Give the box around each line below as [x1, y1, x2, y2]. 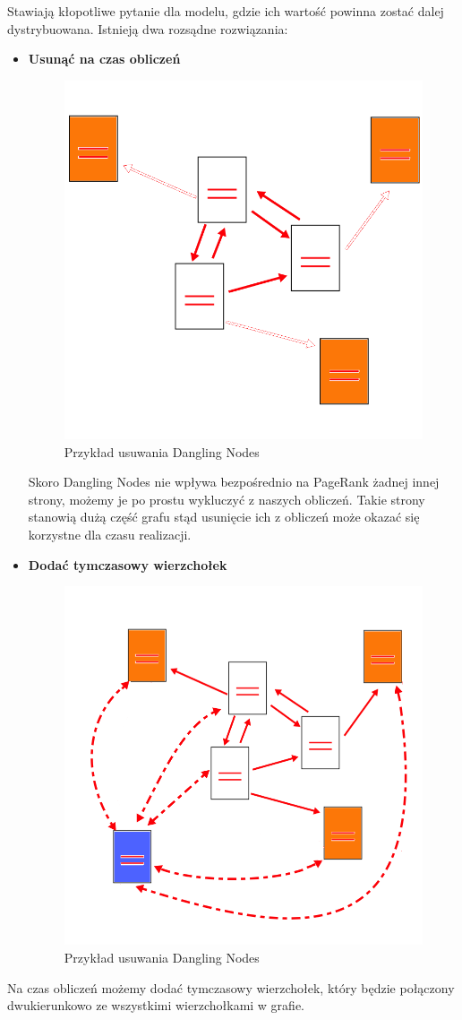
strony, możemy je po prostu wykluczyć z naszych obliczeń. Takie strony [28, 489, 425, 508]
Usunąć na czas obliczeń [28, 49, 181, 68]
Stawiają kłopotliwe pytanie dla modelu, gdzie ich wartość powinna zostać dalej [7, 2, 444, 20]
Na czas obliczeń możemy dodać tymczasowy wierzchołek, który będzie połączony [7, 978, 455, 997]
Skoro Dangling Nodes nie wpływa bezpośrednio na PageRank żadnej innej [28, 472, 440, 491]
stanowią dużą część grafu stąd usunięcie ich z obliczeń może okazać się [28, 507, 420, 526]
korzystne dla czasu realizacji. [28, 524, 192, 543]
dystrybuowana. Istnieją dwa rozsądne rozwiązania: [7, 19, 288, 38]
